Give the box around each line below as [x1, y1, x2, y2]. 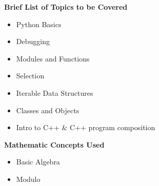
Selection [16, 70, 45, 81]
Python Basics [16, 18, 62, 29]
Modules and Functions [16, 53, 90, 64]
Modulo [16, 173, 41, 184]
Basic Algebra [16, 156, 60, 167]
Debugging [16, 36, 50, 47]
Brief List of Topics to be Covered [4, 2, 128, 12]
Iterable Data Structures [16, 87, 93, 98]
